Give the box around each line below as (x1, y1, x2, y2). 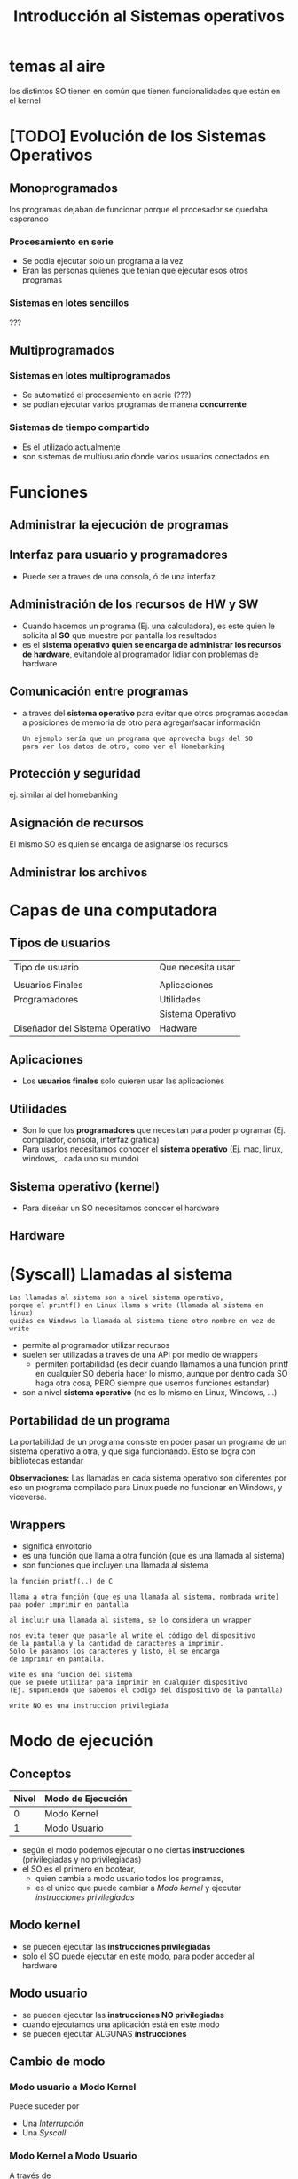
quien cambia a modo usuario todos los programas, (35, 1872, 224, 1883)
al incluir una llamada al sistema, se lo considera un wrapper (9, 1616, 252, 1624)
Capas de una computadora (9, 900, 218, 921)
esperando (9, 213, 49, 224)
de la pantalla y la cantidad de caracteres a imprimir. (9, 1639, 224, 1648)
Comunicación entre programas (9, 684, 189, 699)
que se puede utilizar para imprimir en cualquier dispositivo (9, 1678, 248, 1687)
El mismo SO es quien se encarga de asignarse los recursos (9, 839, 229, 850)
